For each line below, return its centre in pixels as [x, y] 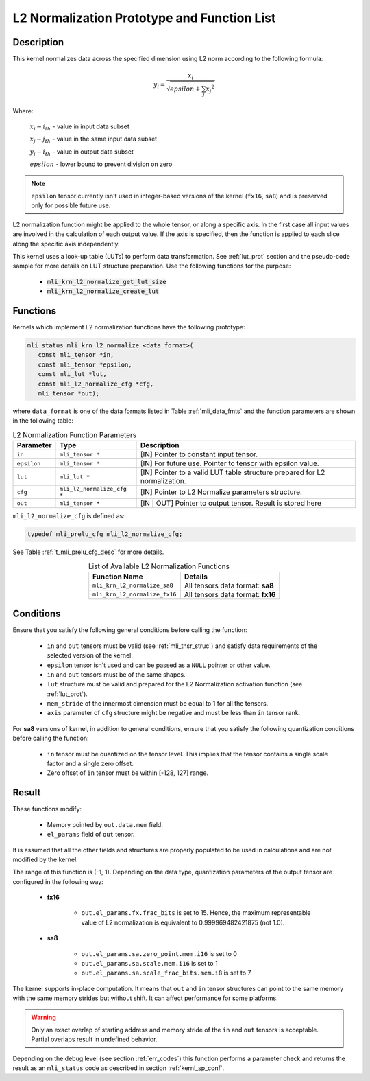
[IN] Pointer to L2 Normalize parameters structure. [221, 492]
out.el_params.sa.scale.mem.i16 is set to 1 [150, 964]
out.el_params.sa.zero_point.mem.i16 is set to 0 [159, 953]
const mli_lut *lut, [73, 374]
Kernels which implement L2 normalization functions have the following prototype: [129, 327]
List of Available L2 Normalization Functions [159, 566]
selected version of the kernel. [90, 655]
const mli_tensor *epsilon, [85, 364]
